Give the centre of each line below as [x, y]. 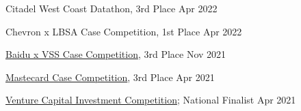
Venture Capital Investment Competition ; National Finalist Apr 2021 [151, 100]
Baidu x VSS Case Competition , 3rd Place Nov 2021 [116, 54]
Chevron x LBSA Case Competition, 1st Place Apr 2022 [124, 31]
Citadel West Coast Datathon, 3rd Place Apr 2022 [112, 8]
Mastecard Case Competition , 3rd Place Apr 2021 [110, 77]
